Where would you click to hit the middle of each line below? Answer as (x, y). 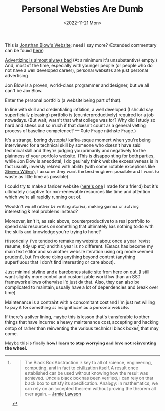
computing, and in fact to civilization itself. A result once (81, 368)
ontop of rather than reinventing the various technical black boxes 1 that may (82, 328)
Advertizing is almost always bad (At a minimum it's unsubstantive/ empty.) (81, 60)
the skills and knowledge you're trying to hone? (53, 231)
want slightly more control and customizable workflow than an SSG (73, 276)
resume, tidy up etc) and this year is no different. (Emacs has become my (79, 246)
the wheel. (16, 348)
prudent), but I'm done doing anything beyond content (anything (70, 257)
